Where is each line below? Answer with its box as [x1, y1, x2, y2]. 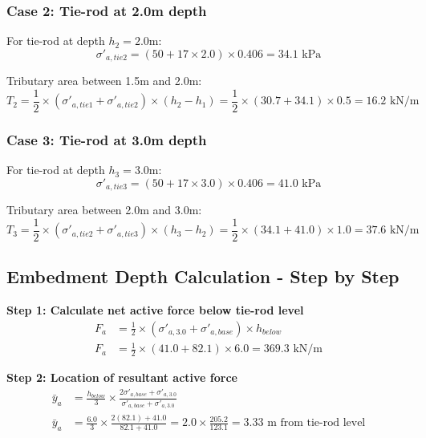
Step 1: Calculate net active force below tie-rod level [6, 302, 304, 318]
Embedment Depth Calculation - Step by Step [6, 264, 400, 289]
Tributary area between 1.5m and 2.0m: [6, 72, 202, 89]
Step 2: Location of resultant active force [6, 369, 237, 386]
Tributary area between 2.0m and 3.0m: [6, 201, 202, 218]
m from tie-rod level [267, 417, 366, 429]
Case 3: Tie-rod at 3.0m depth [6, 129, 207, 149]
